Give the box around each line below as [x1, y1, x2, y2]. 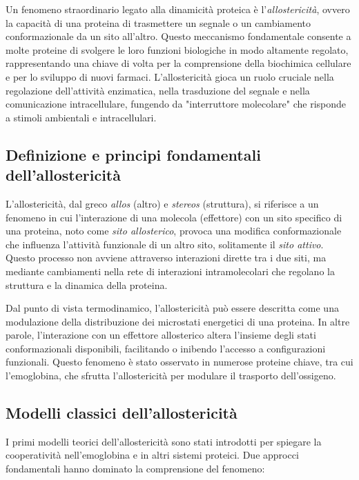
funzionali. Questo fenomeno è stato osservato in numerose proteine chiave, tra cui [6, 354, 353, 369]
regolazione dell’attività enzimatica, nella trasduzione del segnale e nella [6, 83, 310, 97]
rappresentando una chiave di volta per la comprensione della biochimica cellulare [6, 56, 351, 70]
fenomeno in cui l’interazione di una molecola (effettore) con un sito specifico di [6, 210, 342, 224]
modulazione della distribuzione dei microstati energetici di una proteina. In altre [6, 314, 350, 328]
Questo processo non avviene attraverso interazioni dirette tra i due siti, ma [6, 250, 327, 265]
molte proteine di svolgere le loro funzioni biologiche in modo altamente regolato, [6, 42, 349, 57]
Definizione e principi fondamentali [6, 143, 261, 165]
